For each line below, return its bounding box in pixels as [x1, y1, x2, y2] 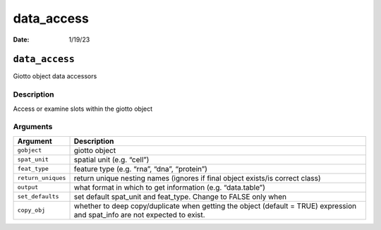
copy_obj [17, 207, 46, 214]
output [17, 183, 39, 191]
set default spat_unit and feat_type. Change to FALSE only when [73, 191, 287, 201]
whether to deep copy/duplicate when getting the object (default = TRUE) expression [73, 201, 356, 211]
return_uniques [17, 174, 66, 182]
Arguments [13, 122, 53, 132]
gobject [17, 147, 42, 155]
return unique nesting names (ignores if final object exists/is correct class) [73, 173, 321, 183]
